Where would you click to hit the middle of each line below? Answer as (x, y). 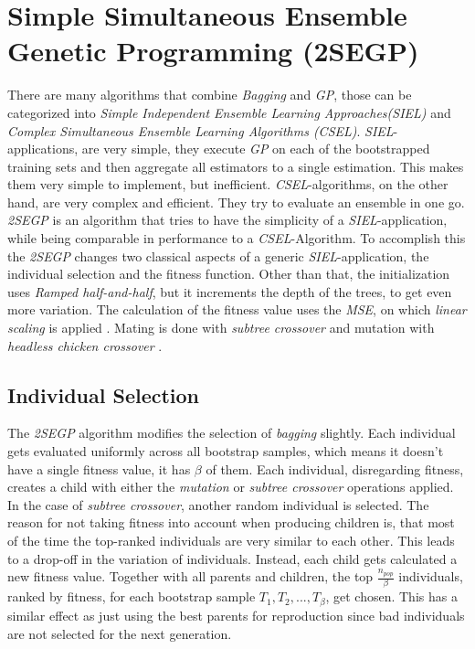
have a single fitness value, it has (99, 468)
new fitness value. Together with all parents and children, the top (190, 576)
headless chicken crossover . (85, 345)
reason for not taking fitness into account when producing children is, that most (231, 522)
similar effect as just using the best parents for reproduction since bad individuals (236, 615)
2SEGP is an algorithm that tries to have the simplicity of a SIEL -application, (227, 220)
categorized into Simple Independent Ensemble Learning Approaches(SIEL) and (229, 112)
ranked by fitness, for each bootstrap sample (132, 596)
